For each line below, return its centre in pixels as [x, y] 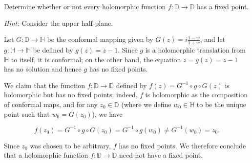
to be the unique [221, 104]
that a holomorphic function [46, 155]
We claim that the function [45, 85]
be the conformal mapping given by [100, 39]
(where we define [146, 104]
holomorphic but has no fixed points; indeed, [71, 95]
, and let [213, 39]
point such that [27, 114]
